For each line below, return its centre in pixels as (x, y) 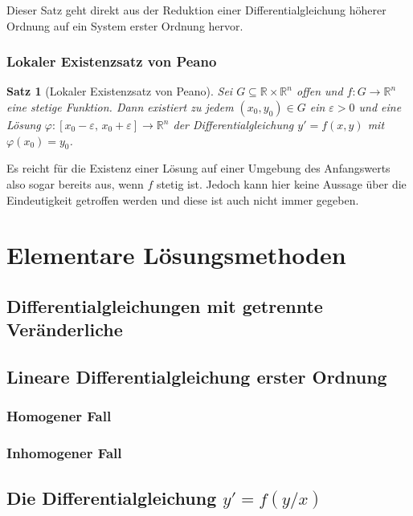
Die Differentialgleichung (112, 497)
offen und (319, 91)
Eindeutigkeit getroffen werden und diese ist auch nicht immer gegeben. (183, 199)
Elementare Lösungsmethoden (176, 255)
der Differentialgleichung (233, 124)
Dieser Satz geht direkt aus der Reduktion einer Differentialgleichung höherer (196, 10)
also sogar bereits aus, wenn (75, 183)
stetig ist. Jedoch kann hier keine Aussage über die (281, 183)
